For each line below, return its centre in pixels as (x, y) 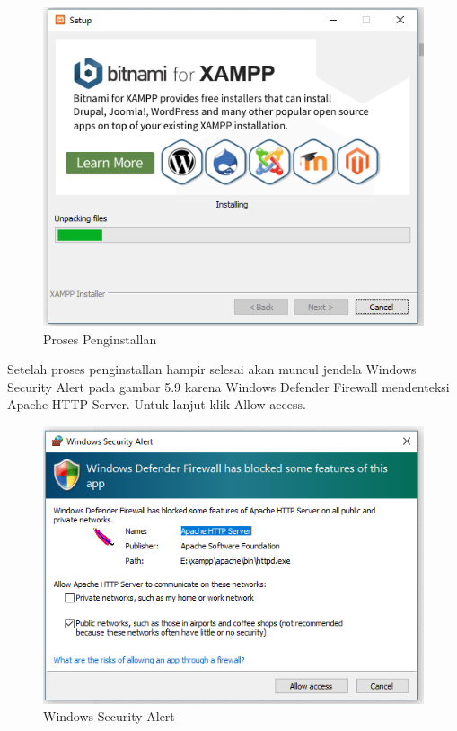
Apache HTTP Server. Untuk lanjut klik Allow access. (157, 404)
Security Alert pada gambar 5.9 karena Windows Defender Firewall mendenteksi (228, 386)
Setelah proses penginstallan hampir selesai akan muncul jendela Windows (212, 369)
